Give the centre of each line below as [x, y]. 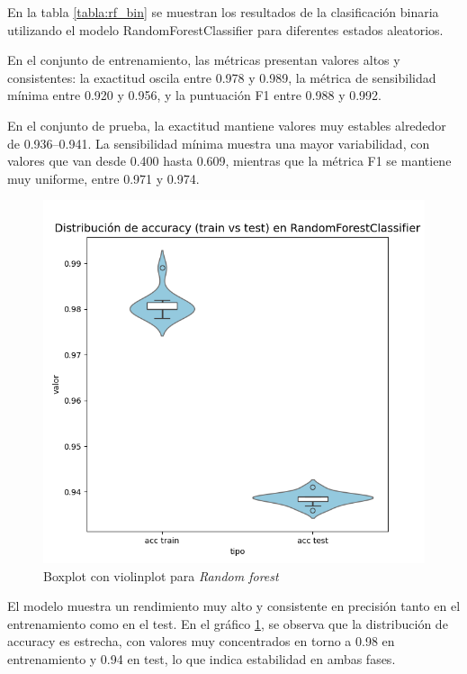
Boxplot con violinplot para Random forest [161, 575]
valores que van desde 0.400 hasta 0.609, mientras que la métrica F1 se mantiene [229, 161]
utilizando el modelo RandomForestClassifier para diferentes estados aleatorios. [225, 29]
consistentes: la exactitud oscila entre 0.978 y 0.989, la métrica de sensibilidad [222, 77]
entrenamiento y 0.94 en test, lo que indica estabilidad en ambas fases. [202, 658]
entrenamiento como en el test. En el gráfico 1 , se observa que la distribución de [228, 623]
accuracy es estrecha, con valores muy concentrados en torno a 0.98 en [201, 641]
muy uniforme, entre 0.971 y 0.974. [103, 178]
